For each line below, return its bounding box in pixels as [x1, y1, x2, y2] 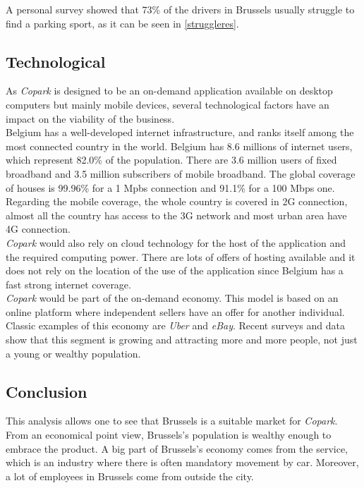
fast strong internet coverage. [6, 276, 131, 291]
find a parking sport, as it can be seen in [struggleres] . [6, 16, 239, 30]
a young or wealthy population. [6, 346, 141, 360]
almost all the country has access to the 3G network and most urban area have [6, 207, 347, 222]
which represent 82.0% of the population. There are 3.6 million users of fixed [6, 152, 337, 167]
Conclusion [6, 380, 87, 402]
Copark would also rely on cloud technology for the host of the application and [6, 235, 346, 250]
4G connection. [6, 221, 71, 236]
